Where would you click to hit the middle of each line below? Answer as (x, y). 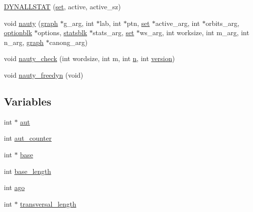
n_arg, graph (24, 42)
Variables (28, 101)
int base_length (28, 171)
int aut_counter (28, 138)
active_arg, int (178, 23)
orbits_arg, (222, 23)
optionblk (18, 32)
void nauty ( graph (31, 23)
